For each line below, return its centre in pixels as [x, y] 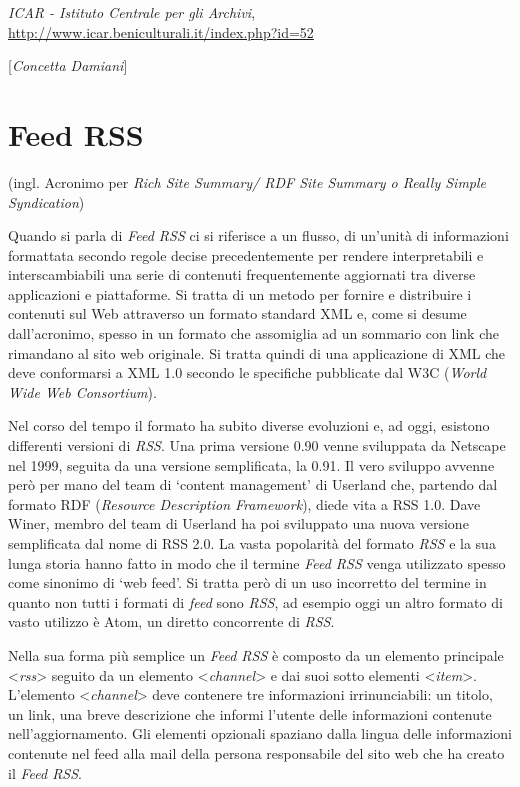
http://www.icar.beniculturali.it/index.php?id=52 [161, 31]
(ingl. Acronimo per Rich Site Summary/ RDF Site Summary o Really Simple [247, 181]
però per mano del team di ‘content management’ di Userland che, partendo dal [253, 484]
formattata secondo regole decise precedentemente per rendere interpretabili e [246, 254]
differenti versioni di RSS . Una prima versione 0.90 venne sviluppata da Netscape [257, 445]
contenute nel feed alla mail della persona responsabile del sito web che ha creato [256, 752]
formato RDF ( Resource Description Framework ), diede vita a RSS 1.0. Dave [244, 503]
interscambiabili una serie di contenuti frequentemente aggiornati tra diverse [242, 274]
